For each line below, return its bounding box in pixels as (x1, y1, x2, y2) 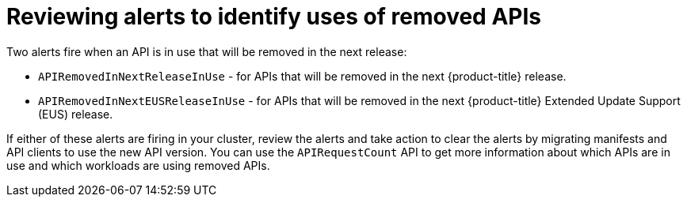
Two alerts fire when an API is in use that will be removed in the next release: (6, 44, 407, 58)
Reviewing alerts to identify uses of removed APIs (6, 3, 541, 30)
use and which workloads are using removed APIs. (6, 158, 270, 172)
